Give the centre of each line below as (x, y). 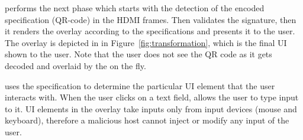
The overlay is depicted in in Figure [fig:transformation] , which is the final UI (146, 42)
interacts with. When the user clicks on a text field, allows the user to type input (152, 97)
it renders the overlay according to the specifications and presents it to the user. (150, 31)
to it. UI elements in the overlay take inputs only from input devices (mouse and (151, 108)
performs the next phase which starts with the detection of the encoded (135, 8)
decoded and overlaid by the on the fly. (75, 65)
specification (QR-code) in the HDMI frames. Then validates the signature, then (151, 19)
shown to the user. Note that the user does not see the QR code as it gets (138, 54)
